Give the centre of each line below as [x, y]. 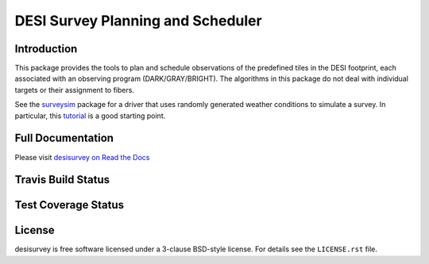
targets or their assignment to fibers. [75, 90]
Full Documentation [64, 138]
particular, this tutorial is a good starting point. [90, 116]
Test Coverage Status [70, 205]
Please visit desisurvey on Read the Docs [82, 157]
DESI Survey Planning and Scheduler [138, 21]
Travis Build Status [62, 180]
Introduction [46, 49]
